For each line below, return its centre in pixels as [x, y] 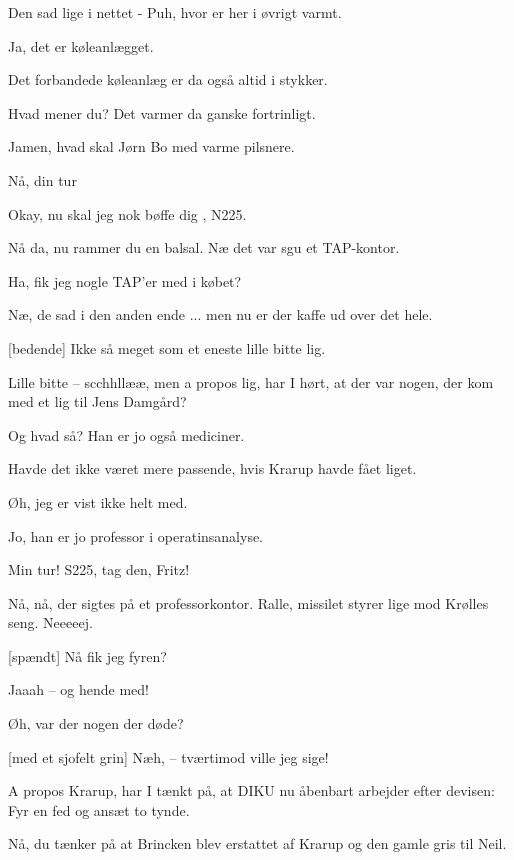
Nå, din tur [42, 179]
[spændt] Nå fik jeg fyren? [87, 655]
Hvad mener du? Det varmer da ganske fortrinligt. [162, 112]
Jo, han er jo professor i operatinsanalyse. [136, 535]
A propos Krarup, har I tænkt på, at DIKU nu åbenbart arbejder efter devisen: [251, 790]
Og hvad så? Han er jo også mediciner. [126, 434]
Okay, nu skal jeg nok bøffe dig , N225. [127, 213]
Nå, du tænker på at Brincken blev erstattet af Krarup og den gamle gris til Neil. [257, 843]
